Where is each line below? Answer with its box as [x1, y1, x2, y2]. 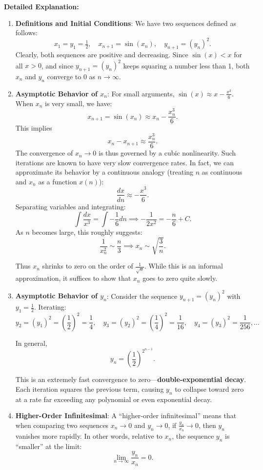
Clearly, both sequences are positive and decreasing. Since [15, 49, 188, 60]
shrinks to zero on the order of [42, 261, 133, 271]
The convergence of [15, 148, 73, 158]
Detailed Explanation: [4, 1, 79, 11]
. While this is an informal [144, 261, 223, 271]
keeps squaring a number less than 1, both [123, 60, 250, 70]
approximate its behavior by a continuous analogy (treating [15, 167, 194, 177]
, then [198, 420, 216, 430]
